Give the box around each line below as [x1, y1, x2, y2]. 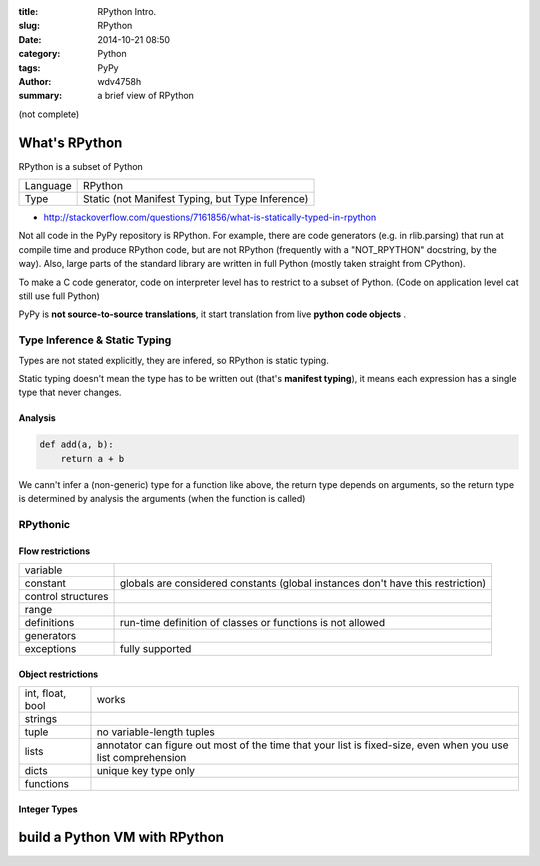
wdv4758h [97, 75, 142, 87]
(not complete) [18, 108, 80, 120]
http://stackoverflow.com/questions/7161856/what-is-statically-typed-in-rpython [43, 211, 377, 224]
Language [24, 179, 72, 193]
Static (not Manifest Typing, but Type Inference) [83, 192, 309, 206]
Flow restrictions [18, 545, 91, 557]
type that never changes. [18, 386, 122, 399]
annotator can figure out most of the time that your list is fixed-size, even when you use [96, 738, 509, 752]
